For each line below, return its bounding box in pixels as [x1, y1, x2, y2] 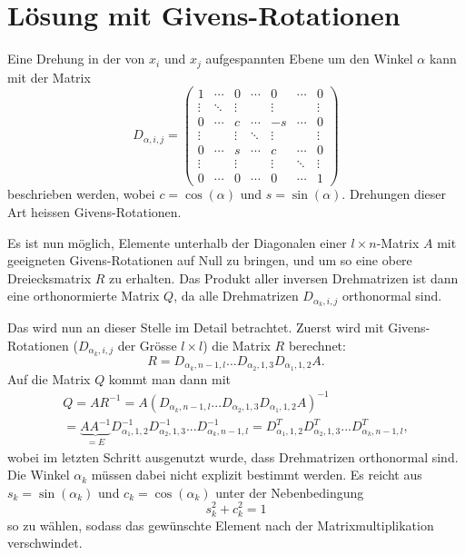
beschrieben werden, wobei [7, 184, 155, 203]
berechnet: [288, 335, 346, 354]
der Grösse [117, 335, 177, 354]
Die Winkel [7, 465, 70, 484]
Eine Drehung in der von [7, 49, 145, 68]
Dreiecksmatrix [7, 268, 92, 287]
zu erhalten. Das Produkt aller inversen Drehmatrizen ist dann [109, 268, 459, 287]
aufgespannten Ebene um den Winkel [205, 49, 413, 68]
